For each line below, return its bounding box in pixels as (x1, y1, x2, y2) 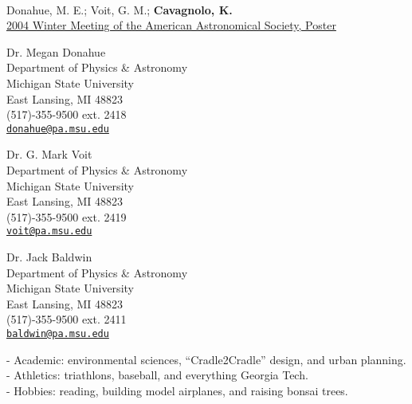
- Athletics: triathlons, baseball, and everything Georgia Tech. (6, 367, 308, 383)
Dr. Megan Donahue (6, 43, 106, 60)
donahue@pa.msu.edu (6, 123, 109, 135)
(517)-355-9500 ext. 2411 (6, 311, 127, 328)
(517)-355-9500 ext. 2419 (6, 208, 127, 225)
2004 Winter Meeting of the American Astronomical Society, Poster (6, 17, 336, 33)
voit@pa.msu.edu (6, 226, 92, 237)
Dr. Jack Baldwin (6, 249, 92, 265)
